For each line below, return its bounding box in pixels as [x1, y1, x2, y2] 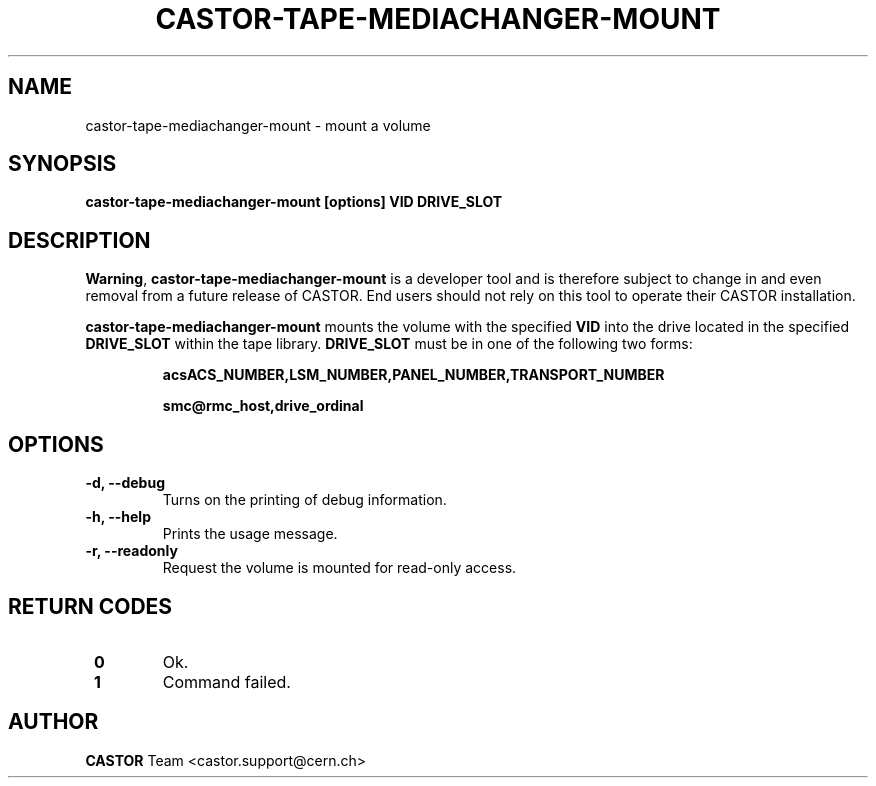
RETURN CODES [8, 593, 173, 619]
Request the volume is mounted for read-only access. [162, 559, 517, 577]
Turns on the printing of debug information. [162, 491, 447, 509]
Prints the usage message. [162, 525, 338, 543]
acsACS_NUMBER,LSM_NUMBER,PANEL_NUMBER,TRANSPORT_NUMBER [162, 366, 665, 384]
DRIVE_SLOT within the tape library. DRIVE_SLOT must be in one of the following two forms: [85, 335, 693, 353]
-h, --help [85, 508, 151, 526]
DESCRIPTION [8, 227, 151, 253]
